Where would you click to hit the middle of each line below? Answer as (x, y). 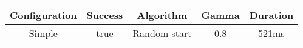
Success (105, 15)
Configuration (43, 15)
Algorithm (162, 15)
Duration (271, 15)
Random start (162, 33)
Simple (43, 33)
